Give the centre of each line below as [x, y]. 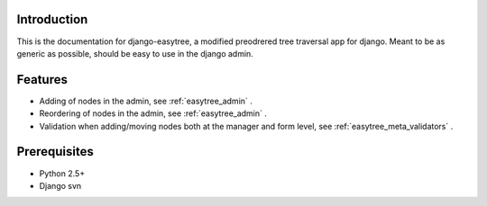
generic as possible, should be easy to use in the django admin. [135, 53]
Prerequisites [55, 152]
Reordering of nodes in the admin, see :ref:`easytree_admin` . [153, 113]
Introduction [52, 19]
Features [42, 80]
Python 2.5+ [62, 173]
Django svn [60, 185]
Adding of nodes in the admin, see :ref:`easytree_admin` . [146, 101]
